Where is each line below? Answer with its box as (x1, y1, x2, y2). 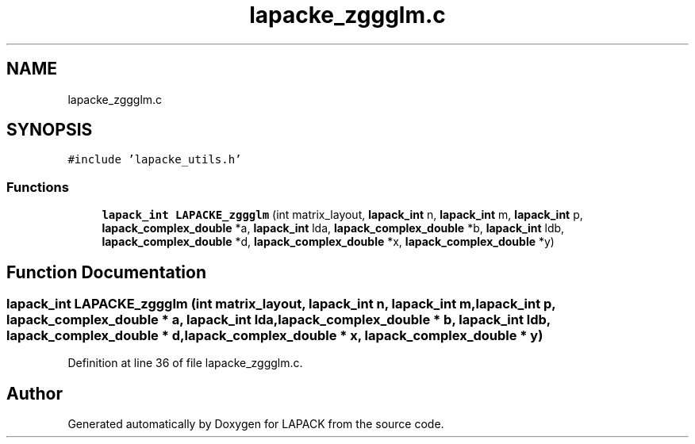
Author (6, 383, 63, 404)
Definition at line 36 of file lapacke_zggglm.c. (67, 356, 303, 370)
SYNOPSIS (6, 120, 93, 140)
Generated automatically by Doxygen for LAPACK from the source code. (67, 417, 444, 431)
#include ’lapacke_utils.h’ (67, 153, 242, 166)
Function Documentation (6, 262, 206, 282)
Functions (6, 178, 69, 195)
